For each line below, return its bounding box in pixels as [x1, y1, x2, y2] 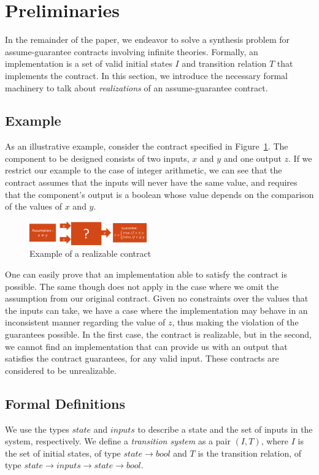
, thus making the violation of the [172, 316, 299, 329]
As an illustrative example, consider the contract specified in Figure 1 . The [5, 140, 288, 153]
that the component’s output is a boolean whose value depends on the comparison [5, 188, 314, 200]
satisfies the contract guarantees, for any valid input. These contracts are [5, 352, 279, 365]
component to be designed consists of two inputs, [5, 151, 190, 164]
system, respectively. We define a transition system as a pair [5, 435, 231, 447]
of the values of [5, 200, 63, 213]
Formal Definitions [5, 393, 126, 412]
